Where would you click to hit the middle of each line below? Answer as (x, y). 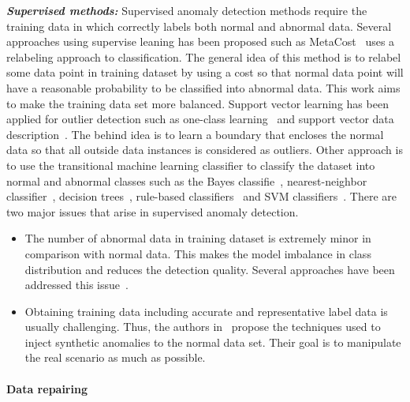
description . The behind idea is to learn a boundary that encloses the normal (195, 134)
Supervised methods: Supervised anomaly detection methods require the (187, 10)
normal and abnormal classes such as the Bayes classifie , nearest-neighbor (187, 180)
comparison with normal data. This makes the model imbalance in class (198, 253)
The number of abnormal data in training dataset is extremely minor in (198, 238)
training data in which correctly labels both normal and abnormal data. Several (199, 26)
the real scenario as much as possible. (115, 357)
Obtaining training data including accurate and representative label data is (206, 311)
